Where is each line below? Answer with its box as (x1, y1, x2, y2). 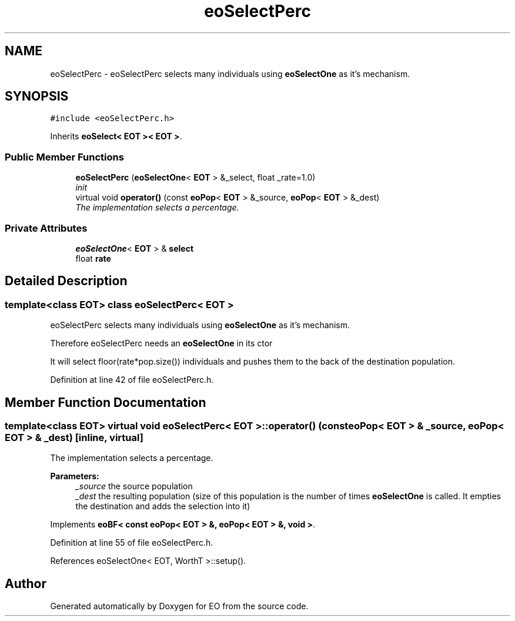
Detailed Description (5, 273, 128, 289)
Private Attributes (5, 222, 88, 234)
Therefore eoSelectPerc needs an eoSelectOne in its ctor (50, 338, 273, 349)
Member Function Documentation (5, 395, 206, 410)
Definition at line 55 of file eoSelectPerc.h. (50, 537, 213, 548)
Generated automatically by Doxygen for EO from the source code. (50, 601, 309, 612)
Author (5, 576, 46, 591)
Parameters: (50, 471, 99, 482)
